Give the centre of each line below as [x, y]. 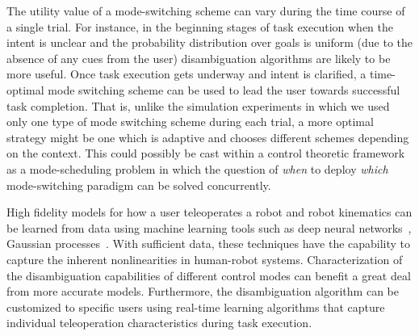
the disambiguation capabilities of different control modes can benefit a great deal [209, 275]
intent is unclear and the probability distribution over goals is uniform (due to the [210, 42]
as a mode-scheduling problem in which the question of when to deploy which [197, 168]
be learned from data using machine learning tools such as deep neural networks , [209, 227]
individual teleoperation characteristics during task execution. [159, 323]
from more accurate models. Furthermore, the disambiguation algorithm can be [203, 291]
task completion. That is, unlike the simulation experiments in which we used [198, 105]
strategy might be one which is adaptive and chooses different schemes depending [208, 137]
